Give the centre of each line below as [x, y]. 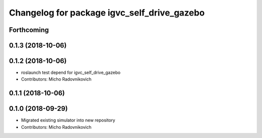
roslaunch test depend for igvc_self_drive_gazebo [71, 72]
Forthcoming [29, 30]
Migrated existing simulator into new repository [68, 120]
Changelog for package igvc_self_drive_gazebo [107, 13]
